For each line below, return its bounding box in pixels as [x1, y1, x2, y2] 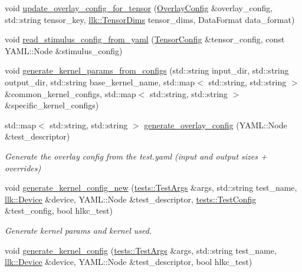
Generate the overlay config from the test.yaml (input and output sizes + [5, 150, 267, 162]
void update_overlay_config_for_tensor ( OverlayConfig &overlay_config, [5, 2, 273, 14]
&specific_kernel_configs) [5, 99, 99, 111]
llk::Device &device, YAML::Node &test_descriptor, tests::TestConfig [5, 193, 257, 205]
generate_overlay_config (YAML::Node [144, 118, 287, 131]
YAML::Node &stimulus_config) [5, 44, 123, 57]
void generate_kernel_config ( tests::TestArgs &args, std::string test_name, [5, 244, 277, 256]
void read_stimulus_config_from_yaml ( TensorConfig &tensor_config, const [5, 33, 285, 45]
